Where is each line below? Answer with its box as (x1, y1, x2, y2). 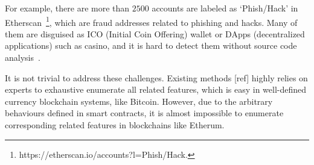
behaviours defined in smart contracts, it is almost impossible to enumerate (5, 107, 284, 119)
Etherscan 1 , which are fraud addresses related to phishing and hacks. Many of (5, 14, 298, 28)
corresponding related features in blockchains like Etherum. (5, 119, 225, 131)
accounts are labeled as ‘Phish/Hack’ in (152, 2, 298, 14)
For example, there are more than (5, 2, 130, 14)
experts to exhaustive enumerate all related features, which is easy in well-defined (5, 83, 307, 96)
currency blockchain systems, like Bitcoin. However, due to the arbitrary (5, 95, 273, 107)
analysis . (5, 51, 40, 64)
